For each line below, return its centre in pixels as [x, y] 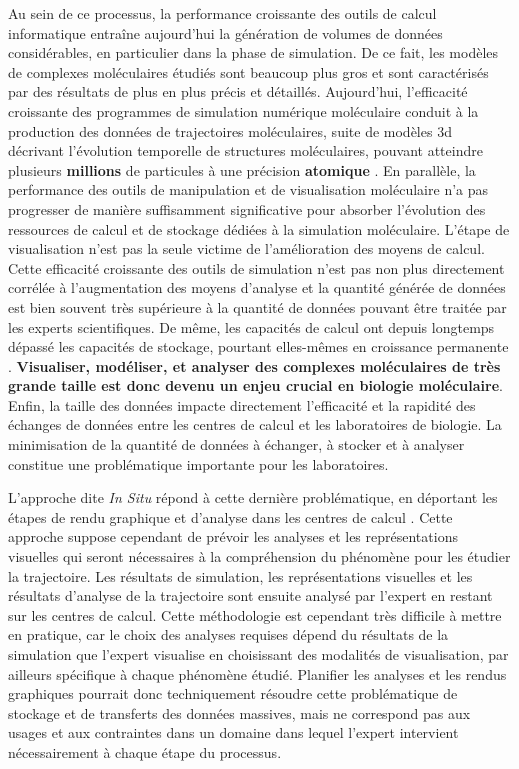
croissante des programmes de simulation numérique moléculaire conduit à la [243, 110]
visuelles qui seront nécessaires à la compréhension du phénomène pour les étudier [259, 556]
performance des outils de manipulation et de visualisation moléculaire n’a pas [248, 189]
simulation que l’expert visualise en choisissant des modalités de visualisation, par [258, 654]
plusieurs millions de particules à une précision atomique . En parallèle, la [242, 169]
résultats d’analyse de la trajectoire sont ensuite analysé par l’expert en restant [250, 595]
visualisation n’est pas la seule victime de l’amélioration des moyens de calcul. [246, 248]
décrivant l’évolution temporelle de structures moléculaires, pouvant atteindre [245, 150]
